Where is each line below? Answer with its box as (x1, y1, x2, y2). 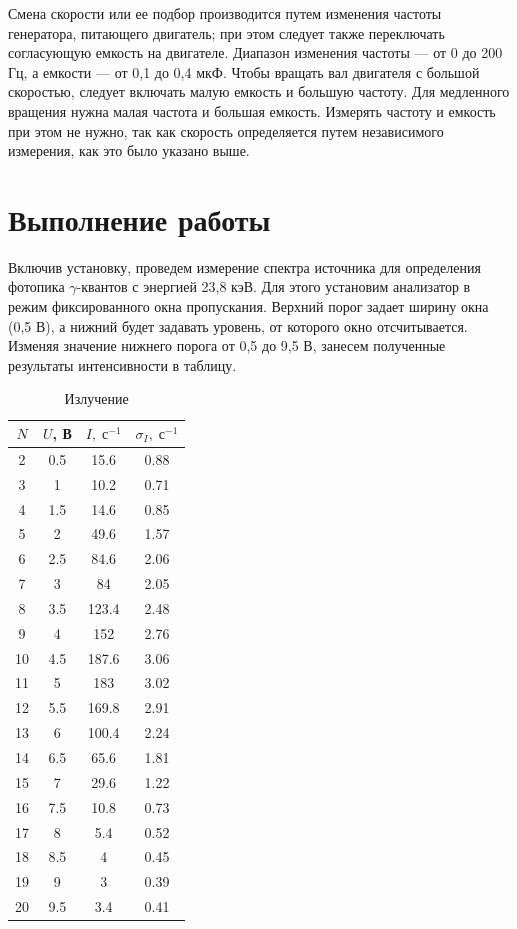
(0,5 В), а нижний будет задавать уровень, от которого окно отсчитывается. (8, 315, 468, 336)
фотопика (8, 276, 65, 297)
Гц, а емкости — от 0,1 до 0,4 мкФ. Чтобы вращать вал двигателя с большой (8, 61, 480, 82)
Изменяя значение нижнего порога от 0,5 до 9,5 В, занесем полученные (8, 335, 446, 356)
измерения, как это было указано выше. (8, 140, 250, 161)
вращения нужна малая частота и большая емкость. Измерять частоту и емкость (8, 100, 496, 121)
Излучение (64, 388, 129, 409)
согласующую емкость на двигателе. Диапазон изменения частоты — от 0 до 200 (8, 42, 503, 63)
